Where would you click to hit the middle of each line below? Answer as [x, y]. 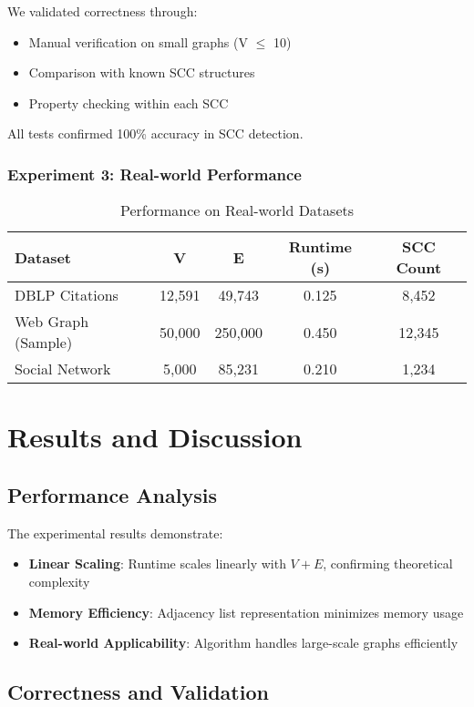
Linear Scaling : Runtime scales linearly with [157, 564]
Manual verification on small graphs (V [138, 41]
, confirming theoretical [388, 564]
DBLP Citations [67, 295]
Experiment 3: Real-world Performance [155, 174]
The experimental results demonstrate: [115, 533]
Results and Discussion [155, 437]
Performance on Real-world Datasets [237, 210]
